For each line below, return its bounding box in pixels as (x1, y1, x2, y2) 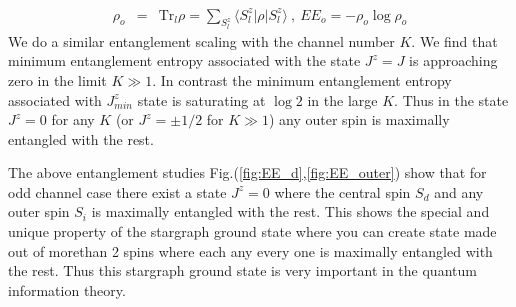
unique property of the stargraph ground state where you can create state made (8, 221, 497, 242)
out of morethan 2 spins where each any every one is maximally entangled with (8, 240, 493, 261)
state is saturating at (137, 89, 266, 110)
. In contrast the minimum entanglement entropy (152, 69, 452, 90)
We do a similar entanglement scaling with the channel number (8, 30, 395, 51)
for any (51, 109, 95, 130)
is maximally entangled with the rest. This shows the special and (91, 201, 490, 222)
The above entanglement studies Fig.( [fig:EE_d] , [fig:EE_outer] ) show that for (8, 162, 487, 183)
